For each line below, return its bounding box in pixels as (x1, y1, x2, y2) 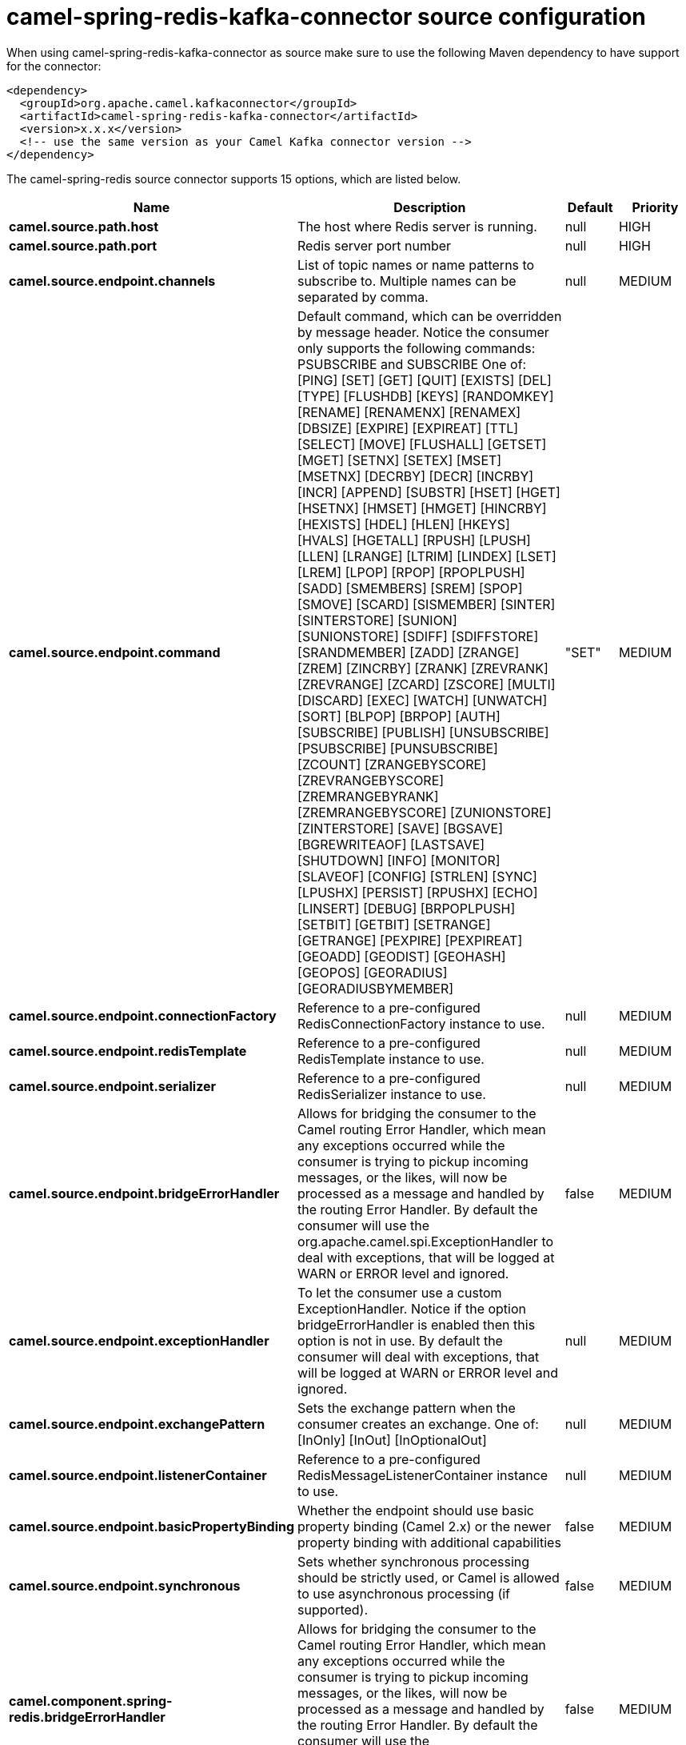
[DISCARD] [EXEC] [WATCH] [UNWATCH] (297, 692, 548, 708)
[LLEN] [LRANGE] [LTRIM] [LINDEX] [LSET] (297, 548, 556, 564)
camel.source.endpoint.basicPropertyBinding (9, 1518, 295, 1534)
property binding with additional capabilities (297, 1534, 561, 1550)
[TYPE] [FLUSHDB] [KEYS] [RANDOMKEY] (297, 387, 554, 404)
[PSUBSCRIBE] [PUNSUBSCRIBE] (297, 740, 498, 756)
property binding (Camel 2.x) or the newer (297, 1518, 552, 1534)
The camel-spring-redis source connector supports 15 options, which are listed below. (6, 171, 461, 186)
